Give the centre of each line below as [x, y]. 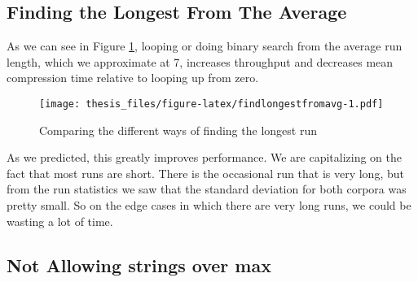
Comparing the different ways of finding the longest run [178, 130]
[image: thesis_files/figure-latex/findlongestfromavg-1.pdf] [211, 104]
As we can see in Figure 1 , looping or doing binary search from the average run [205, 46]
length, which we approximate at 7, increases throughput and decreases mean [200, 61]
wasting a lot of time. [60, 221]
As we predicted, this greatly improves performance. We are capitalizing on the [204, 157]
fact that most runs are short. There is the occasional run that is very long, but [205, 173]
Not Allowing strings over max [139, 265]
